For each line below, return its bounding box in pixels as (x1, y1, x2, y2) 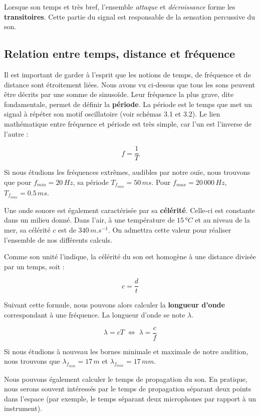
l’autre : (4, 128, 29, 139)
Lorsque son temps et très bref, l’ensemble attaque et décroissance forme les (4, 2, 235, 12)
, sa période (73, 176, 109, 187)
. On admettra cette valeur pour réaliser (108, 224, 231, 235)
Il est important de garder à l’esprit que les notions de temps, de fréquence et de (4, 69, 251, 79)
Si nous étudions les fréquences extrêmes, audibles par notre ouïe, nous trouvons (4, 167, 250, 177)
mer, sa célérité (4, 224, 51, 235)
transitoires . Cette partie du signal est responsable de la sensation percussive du (4, 11, 255, 22)
